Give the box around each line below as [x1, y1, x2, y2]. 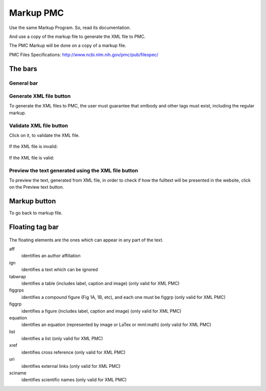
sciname [9, 370, 27, 376]
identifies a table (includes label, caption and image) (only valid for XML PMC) [21, 280, 180, 286]
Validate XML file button [9, 122, 68, 129]
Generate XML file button [9, 93, 71, 99]
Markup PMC [9, 7, 64, 18]
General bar [9, 79, 38, 86]
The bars [9, 65, 37, 73]
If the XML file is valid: [9, 155, 54, 161]
